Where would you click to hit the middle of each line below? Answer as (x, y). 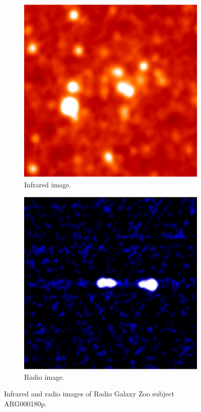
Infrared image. (48, 184)
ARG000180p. (26, 403)
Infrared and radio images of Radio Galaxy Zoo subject (89, 394)
